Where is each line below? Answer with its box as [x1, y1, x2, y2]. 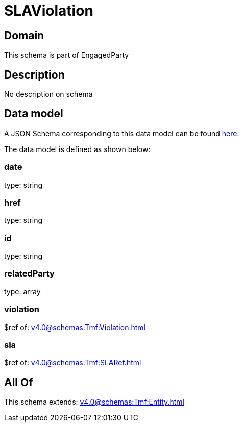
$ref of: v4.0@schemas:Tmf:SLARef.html [4, 358, 141, 367]
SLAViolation [4, 2, 93, 19]
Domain [4, 29, 44, 42]
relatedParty [4, 268, 55, 279]
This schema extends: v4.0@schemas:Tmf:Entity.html [4, 397, 184, 407]
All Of [4, 375, 33, 389]
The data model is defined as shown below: [4, 144, 151, 154]
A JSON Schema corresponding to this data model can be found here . [4, 129, 239, 138]
